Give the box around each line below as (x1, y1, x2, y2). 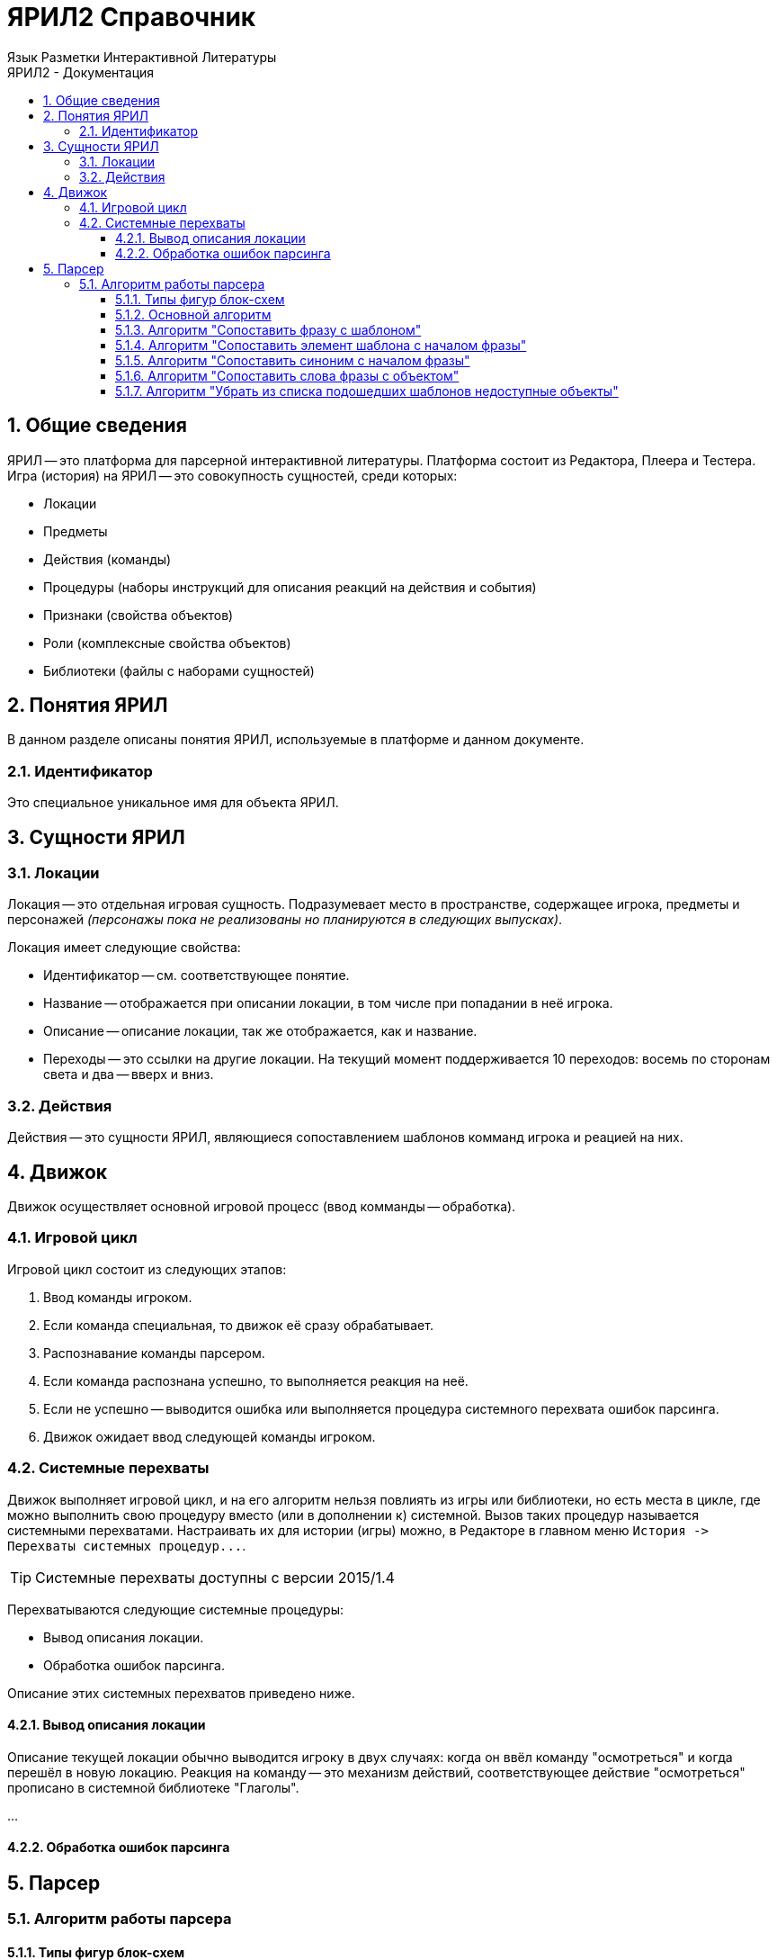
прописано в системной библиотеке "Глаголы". (7, 1779, 299, 1795)
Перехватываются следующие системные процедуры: (7, 1601, 344, 1617)
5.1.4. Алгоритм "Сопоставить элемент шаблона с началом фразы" (115, 337, 527, 353)
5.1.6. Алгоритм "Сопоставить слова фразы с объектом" (115, 367, 460, 383)
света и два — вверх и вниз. (43, 1066, 214, 1083)
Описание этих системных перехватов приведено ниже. (7, 1685, 355, 1701)
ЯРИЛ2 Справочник (7, 2, 256, 32)
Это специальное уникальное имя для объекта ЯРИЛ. (7, 795, 339, 811)
